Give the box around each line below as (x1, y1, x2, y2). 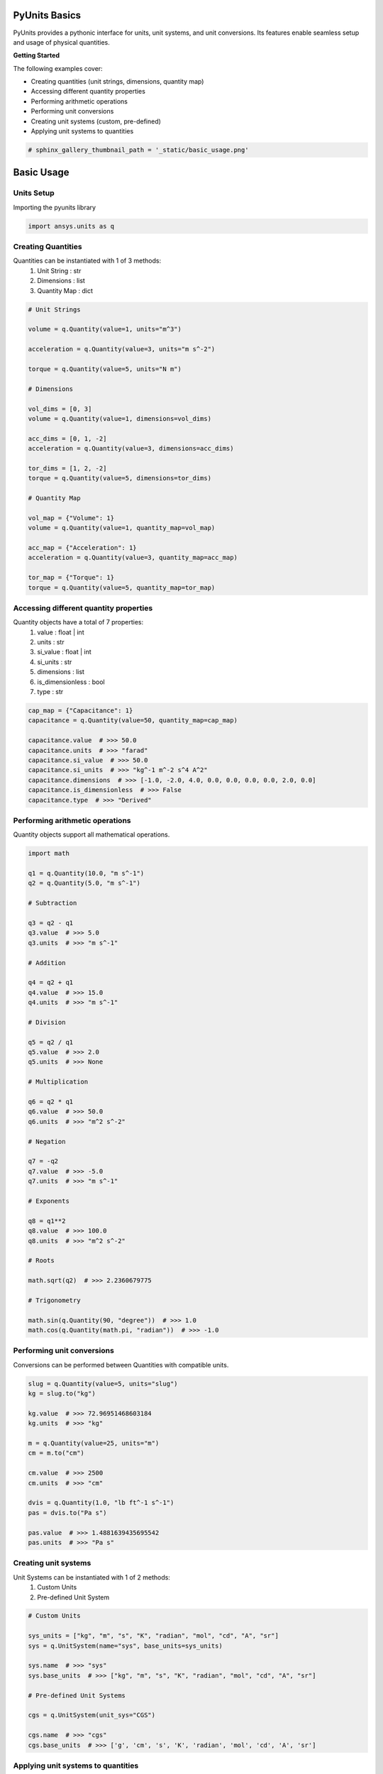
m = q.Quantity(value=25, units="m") (28, 1439, 160, 1448)
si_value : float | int (37, 648, 91, 656)
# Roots (28, 1257, 55, 1265)
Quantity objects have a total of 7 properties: (13, 618, 144, 627)
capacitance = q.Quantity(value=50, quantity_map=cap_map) (28, 717, 238, 725)
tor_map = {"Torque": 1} (28, 573, 115, 582)
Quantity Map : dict (37, 286, 94, 294)
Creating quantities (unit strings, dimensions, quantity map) (30, 77, 204, 86)
